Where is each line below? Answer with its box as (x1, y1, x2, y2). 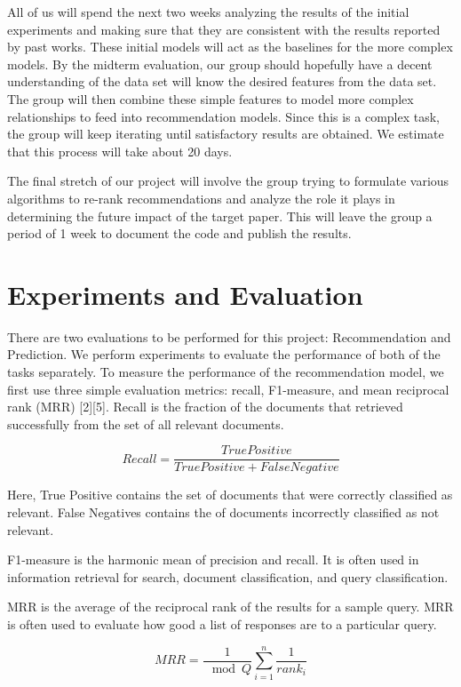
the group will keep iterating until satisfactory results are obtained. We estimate (7, 124, 444, 143)
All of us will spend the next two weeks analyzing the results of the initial (7, 3, 409, 20)
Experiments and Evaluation (7, 276, 363, 312)
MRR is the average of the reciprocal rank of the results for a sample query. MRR (7, 597, 454, 616)
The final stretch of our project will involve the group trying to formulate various (7, 172, 449, 190)
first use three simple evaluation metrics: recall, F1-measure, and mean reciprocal (7, 379, 449, 398)
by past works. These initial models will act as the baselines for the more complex (7, 37, 453, 56)
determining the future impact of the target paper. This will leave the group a (7, 206, 433, 225)
